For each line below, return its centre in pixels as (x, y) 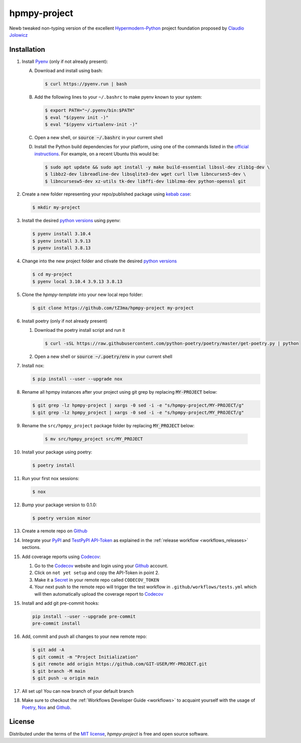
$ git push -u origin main (65, 678)
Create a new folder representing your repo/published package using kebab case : (107, 194)
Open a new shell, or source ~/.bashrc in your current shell (99, 137)
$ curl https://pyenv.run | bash (86, 84)
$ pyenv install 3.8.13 (62, 248)
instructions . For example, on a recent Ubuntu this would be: (97, 154)
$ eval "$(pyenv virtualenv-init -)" (91, 124)
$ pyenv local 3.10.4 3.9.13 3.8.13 (78, 281)
